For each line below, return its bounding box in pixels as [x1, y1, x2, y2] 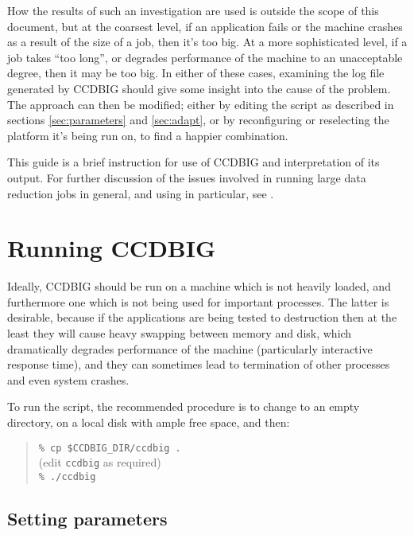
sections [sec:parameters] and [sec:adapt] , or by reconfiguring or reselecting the [7, 111, 389, 128]
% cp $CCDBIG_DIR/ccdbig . [38, 442, 181, 454]
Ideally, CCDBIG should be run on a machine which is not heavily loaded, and [7, 278, 391, 295]
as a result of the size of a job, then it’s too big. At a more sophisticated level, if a [7, 33, 408, 50]
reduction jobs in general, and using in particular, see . [7, 185, 274, 201]
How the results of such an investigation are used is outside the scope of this [7, 2, 379, 18]
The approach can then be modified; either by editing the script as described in [7, 96, 394, 112]
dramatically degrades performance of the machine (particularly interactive [7, 340, 373, 357]
